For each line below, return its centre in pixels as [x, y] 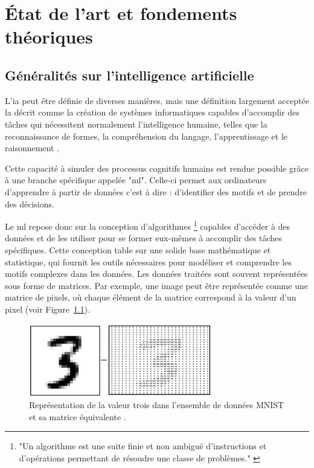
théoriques [49, 37]
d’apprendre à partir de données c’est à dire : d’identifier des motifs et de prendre [156, 191]
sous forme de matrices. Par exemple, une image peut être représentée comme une [156, 285]
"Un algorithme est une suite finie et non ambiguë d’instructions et [143, 446]
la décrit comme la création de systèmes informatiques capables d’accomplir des [152, 112]
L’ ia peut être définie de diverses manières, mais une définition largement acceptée [157, 100]
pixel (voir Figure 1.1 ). [48, 309]
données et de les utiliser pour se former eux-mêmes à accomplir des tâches [143, 238]
